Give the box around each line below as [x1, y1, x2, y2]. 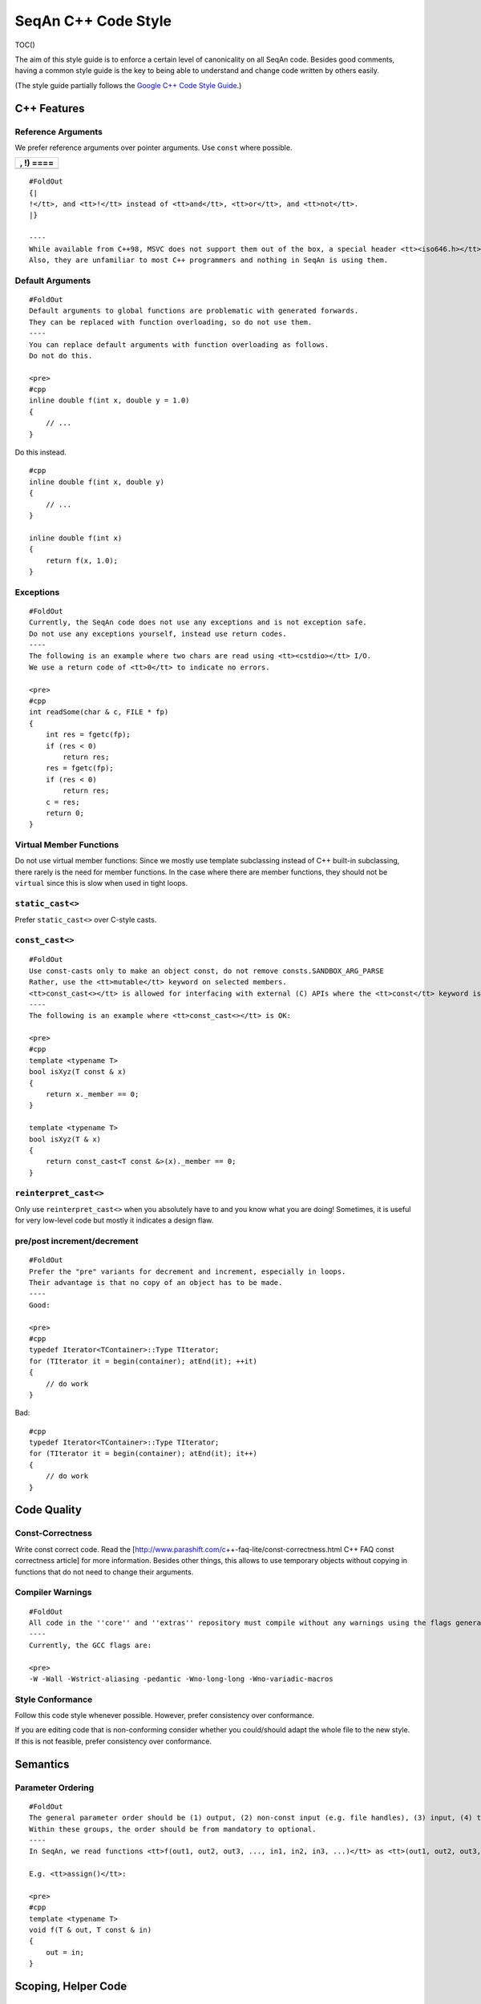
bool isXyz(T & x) [29, 1134, 102, 1144]
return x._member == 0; [45, 1090, 139, 1099]
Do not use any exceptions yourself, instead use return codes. [29, 629, 288, 638]
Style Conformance [14, 1694, 93, 1705]
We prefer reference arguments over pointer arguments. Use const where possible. [14, 143, 293, 152]
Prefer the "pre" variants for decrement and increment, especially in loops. [29, 1267, 346, 1276]
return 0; [45, 808, 84, 818]
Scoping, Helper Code [14, 1980, 127, 1994]
